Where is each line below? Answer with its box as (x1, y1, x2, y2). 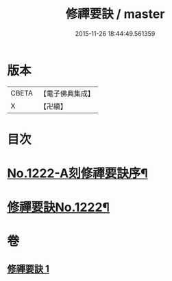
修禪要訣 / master (65, 6, 165, 22)
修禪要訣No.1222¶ (7, 200, 110, 215)
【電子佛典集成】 (39, 89, 95, 98)
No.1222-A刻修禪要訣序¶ (7, 166, 149, 181)
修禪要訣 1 (7, 262, 50, 275)
